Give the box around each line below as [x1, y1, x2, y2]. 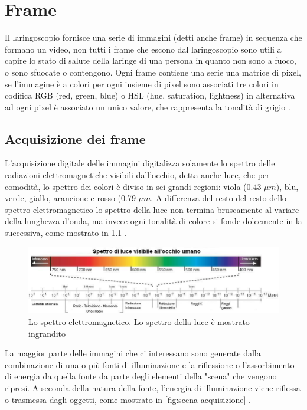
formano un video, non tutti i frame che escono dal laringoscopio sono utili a [5, 42, 282, 55]
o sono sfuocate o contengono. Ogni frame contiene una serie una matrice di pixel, [5, 65, 301, 78]
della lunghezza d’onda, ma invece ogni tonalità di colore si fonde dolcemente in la [5, 215, 302, 227]
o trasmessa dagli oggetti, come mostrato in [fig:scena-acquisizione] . [5, 393, 252, 405]
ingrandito [28, 327, 66, 339]
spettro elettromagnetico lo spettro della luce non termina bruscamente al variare [5, 203, 299, 215]
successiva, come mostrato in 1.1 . [5, 227, 127, 239]
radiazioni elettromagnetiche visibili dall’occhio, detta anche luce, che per [5, 169, 270, 181]
